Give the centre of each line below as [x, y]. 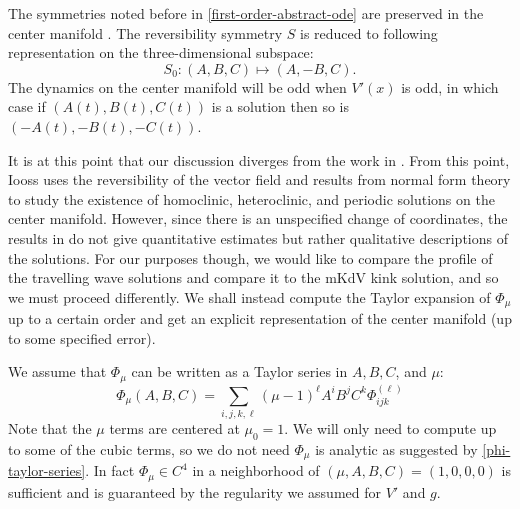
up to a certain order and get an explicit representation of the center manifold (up [260, 318]
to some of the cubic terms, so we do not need [149, 448]
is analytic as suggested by [396, 448]
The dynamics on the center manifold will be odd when [177, 86]
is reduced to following [369, 32]
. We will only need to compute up [390, 427]
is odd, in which [450, 86]
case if [27, 106]
